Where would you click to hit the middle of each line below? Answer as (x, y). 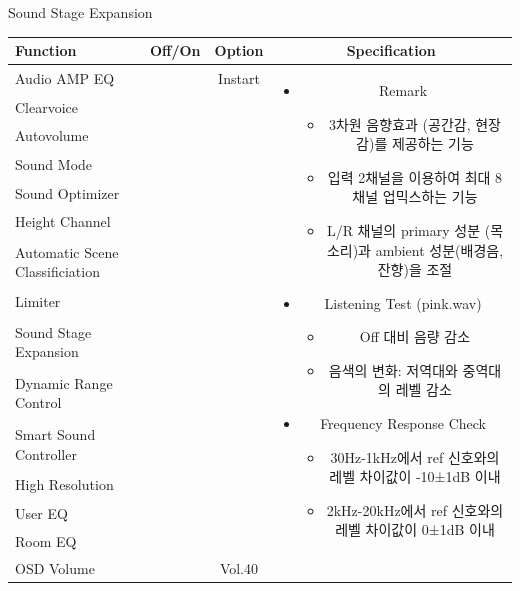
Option (239, 50)
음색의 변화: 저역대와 (393, 369)
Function (46, 50)
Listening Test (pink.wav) (403, 302)
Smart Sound (55, 434)
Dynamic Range (64, 382)
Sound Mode (54, 164)
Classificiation (57, 271)
